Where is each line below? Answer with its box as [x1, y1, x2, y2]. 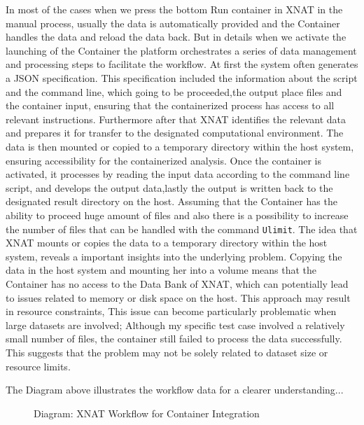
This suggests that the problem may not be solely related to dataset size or [6, 344, 328, 359]
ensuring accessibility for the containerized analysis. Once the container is [6, 153, 321, 167]
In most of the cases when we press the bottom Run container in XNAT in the [6, 2, 343, 16]
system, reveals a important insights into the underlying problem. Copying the [6, 249, 342, 263]
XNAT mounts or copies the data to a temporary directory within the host [6, 235, 328, 250]
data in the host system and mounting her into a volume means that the [6, 263, 317, 277]
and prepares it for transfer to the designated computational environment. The [6, 125, 344, 140]
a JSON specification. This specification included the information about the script [6, 70, 358, 85]
